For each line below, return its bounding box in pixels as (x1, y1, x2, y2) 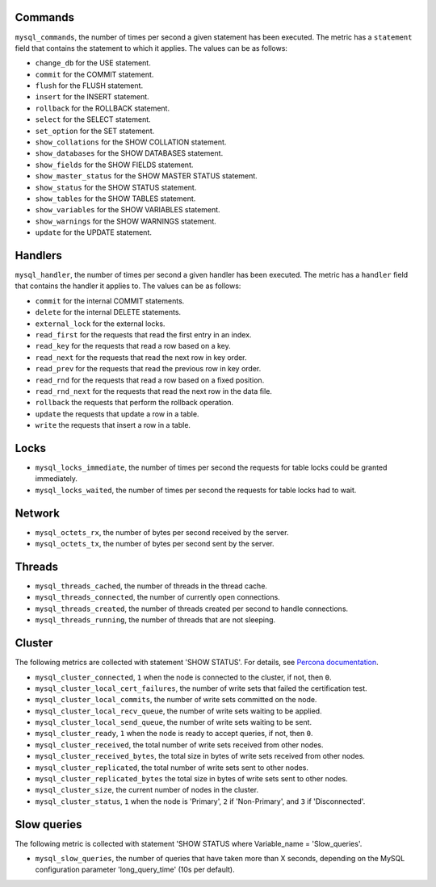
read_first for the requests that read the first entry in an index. (35, 330, 252, 340)
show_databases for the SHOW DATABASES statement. (35, 149, 224, 158)
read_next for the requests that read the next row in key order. (35, 352, 247, 362)
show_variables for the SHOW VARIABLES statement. (35, 205, 221, 215)
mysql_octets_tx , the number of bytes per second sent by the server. (35, 539, 275, 549)
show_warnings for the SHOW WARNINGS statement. (35, 216, 217, 226)
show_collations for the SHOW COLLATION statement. (35, 137, 227, 147)
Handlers (15, 249, 62, 262)
